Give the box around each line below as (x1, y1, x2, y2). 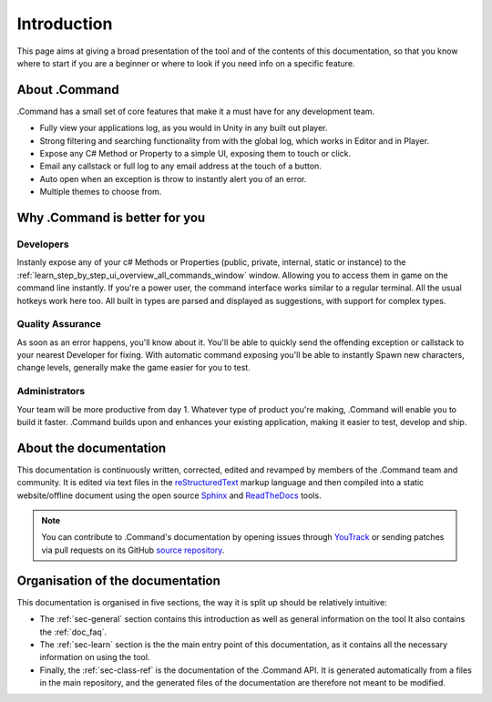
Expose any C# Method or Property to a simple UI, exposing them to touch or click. (39, 148, 351, 159)
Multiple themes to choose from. (39, 187, 162, 198)
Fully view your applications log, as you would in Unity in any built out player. (39, 123, 328, 134)
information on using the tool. (39, 652, 150, 663)
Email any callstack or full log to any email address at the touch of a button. (39, 160, 323, 172)
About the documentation (16, 440, 167, 455)
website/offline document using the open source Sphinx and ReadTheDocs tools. (16, 490, 323, 501)
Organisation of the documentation (16, 573, 220, 588)
